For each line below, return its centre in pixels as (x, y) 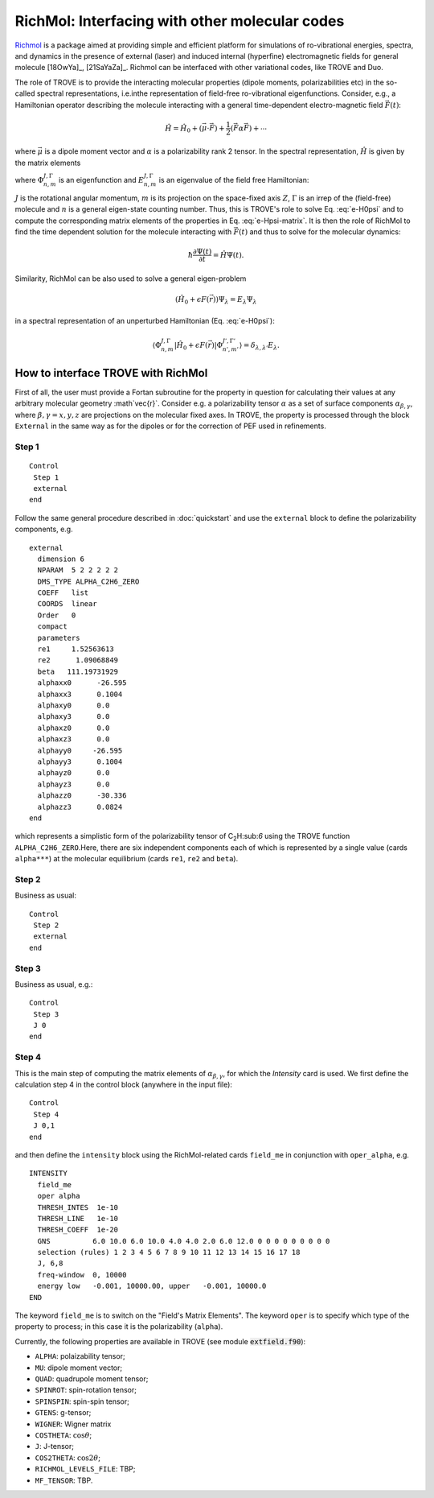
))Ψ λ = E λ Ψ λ (235, 300)
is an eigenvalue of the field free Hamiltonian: (234, 180)
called (25, 93)
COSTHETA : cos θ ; (63, 1435)
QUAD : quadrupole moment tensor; (92, 1378)
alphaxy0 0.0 (74, 705)
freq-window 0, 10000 (82, 1275)
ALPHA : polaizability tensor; (80, 1356)
